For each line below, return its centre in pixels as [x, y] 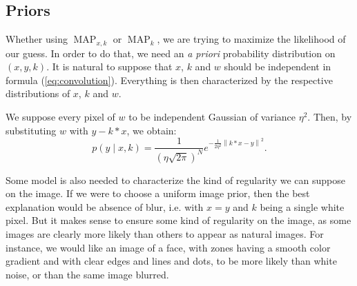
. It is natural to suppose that [109, 67]
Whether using [37, 39]
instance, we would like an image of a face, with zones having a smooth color [168, 247]
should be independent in [278, 67]
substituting [31, 130]
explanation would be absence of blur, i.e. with [105, 206]
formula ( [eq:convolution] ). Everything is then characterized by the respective [169, 80]
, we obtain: [152, 130]
